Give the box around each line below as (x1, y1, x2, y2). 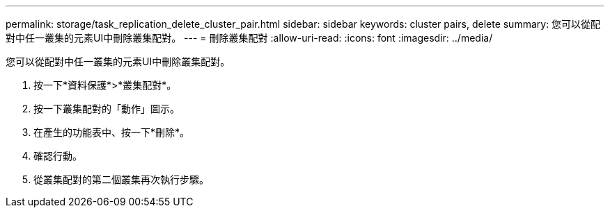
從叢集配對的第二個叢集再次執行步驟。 (33, 173, 209, 185)
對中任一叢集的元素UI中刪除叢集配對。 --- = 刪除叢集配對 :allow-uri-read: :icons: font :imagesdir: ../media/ (6, 32, 493, 44)
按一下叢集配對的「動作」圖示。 (33, 103, 180, 114)
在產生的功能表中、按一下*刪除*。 (33, 126, 190, 138)
